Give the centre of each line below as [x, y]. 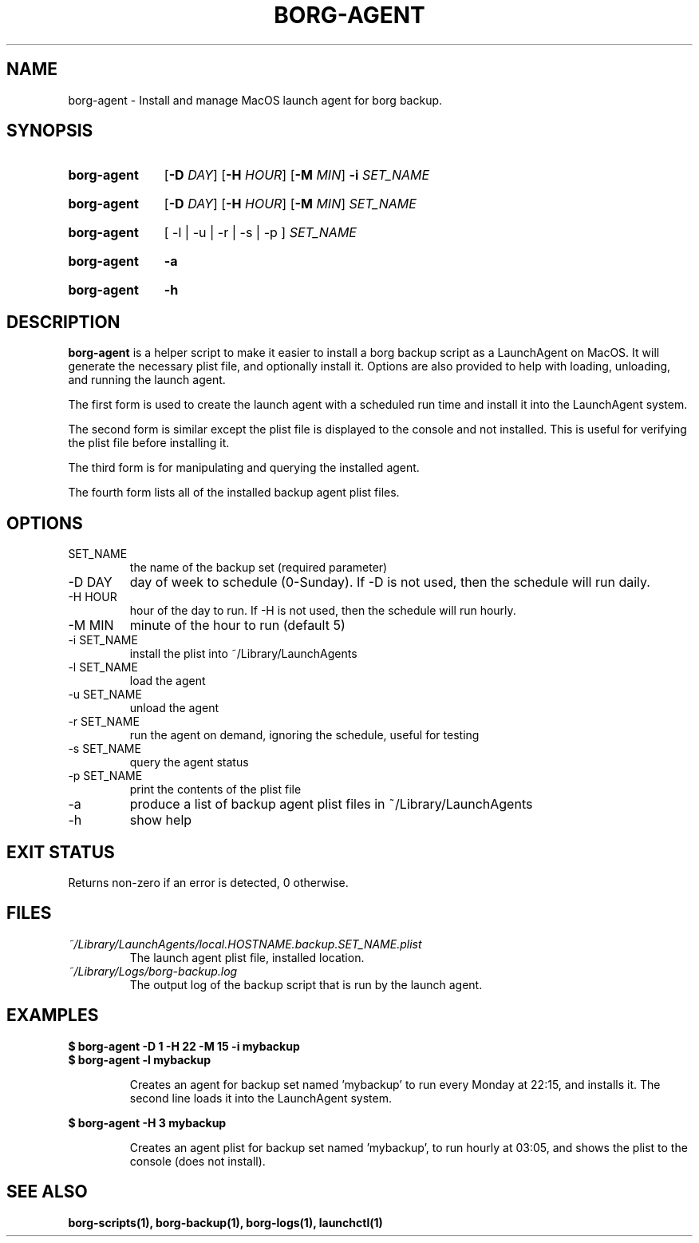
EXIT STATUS [61, 852]
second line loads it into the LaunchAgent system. [261, 1098]
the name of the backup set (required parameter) [259, 568]
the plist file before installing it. [149, 443]
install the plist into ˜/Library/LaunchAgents [243, 654]
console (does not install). [197, 1161]
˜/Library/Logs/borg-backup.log [153, 971]
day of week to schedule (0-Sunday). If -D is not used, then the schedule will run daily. [390, 582]
